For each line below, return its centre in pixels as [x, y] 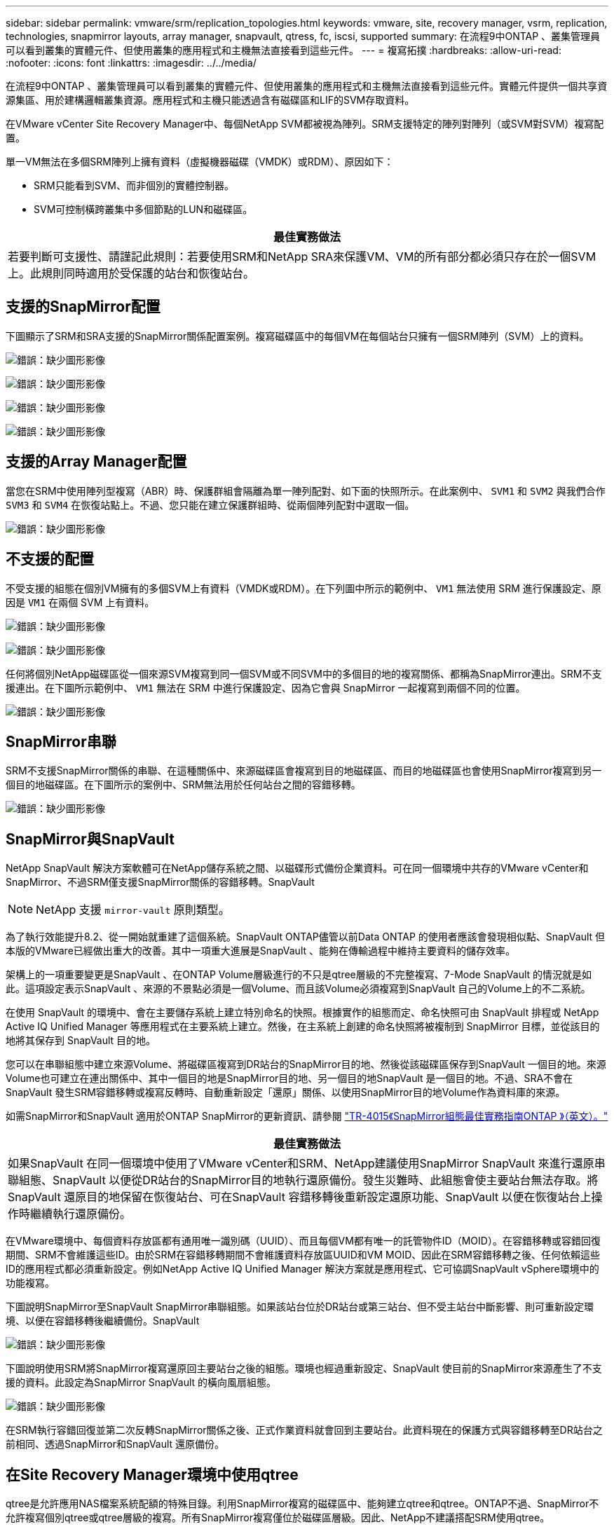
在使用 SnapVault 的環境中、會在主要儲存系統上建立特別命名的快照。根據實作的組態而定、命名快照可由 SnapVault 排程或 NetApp [302, 1013]
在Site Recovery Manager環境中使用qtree [152, 1474]
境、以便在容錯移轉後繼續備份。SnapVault [103, 1321]
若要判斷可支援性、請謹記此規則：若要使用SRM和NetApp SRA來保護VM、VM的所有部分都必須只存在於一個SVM [302, 256]
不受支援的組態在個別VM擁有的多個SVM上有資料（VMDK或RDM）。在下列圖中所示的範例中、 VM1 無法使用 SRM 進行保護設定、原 [303, 588]
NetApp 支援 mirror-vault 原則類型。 [133, 910]
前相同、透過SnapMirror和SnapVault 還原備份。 [115, 1444]
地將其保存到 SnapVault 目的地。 [81, 1041]
